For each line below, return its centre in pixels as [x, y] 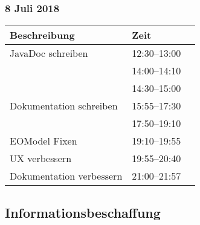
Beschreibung [42, 35]
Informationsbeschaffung [83, 212]
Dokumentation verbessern [66, 176]
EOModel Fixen [44, 141]
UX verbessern [41, 158]
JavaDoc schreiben [49, 53]
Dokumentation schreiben [64, 106]
